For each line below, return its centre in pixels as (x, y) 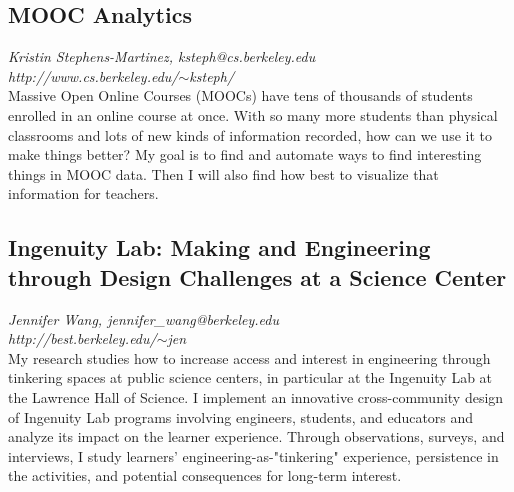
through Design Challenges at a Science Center (257, 276)
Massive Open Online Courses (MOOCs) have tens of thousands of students (240, 95)
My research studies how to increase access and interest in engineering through (249, 357)
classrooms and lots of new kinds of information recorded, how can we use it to (250, 134)
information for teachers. (83, 193)
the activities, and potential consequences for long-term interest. (205, 475)
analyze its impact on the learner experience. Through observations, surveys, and (256, 436)
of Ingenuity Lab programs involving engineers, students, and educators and (241, 416)
